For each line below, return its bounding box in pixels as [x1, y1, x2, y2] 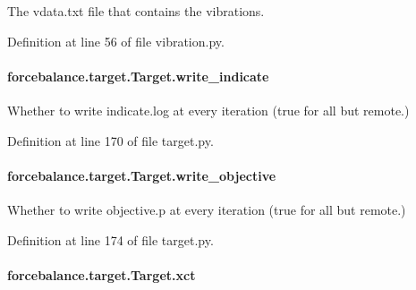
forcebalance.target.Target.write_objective [7, 166, 276, 184]
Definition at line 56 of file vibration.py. [7, 31, 225, 50]
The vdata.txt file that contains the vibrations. [7, 2, 265, 20]
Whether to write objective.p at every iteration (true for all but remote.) [7, 200, 406, 218]
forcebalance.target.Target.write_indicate [7, 66, 269, 85]
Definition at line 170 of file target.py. [7, 131, 214, 149]
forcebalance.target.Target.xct [7, 265, 196, 284]
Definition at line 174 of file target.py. [7, 230, 214, 249]
